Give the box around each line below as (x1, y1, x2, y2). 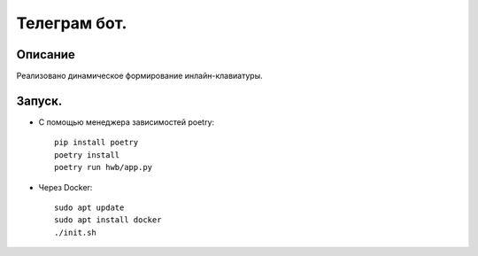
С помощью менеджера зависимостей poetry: (38, 116, 215, 128)
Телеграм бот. (16, 13, 127, 33)
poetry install (54, 150, 120, 159)
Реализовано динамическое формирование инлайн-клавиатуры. (16, 71, 263, 81)
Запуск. (16, 93, 63, 108)
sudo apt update (54, 202, 125, 213)
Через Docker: (38, 182, 93, 192)
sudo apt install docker (54, 215, 162, 225)
